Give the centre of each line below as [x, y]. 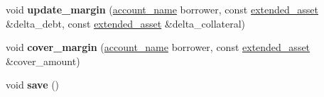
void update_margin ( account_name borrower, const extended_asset [162, 9]
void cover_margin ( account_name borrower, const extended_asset [158, 47]
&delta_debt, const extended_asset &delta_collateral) [126, 23]
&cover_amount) [43, 61]
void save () [33, 85]
